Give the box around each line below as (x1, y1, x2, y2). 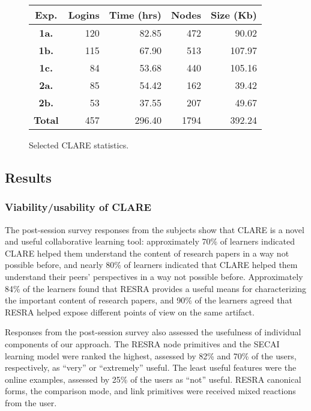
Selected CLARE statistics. (29, 139, 129, 151)
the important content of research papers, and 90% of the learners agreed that (5, 294, 292, 306)
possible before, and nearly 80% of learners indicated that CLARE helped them (5, 258, 298, 271)
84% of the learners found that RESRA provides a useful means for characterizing (5, 282, 307, 294)
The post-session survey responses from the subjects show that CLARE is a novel (5, 223, 304, 236)
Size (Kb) (210, 8, 257, 22)
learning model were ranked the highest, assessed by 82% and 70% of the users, (5, 349, 297, 362)
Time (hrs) (109, 8, 162, 22)
